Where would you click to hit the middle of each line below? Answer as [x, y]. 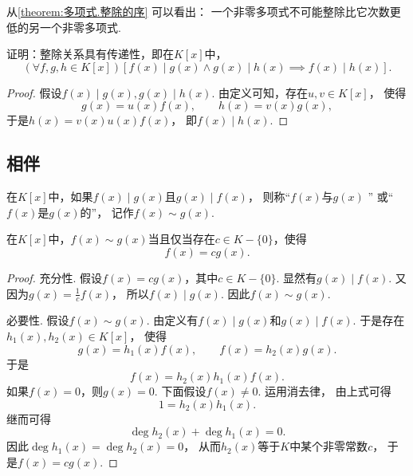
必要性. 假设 [38, 320]
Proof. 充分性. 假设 [55, 277]
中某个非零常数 [329, 446]
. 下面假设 [180, 391]
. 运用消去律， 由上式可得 [324, 391]
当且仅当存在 [181, 239]
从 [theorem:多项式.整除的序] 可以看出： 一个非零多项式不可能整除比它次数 [198, 11]
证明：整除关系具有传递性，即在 [90, 54]
